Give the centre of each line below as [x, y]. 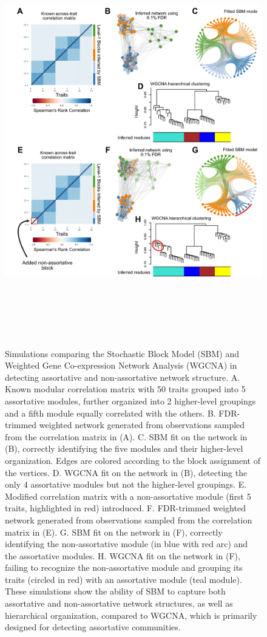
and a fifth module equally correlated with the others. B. [110, 413]
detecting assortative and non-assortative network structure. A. [123, 377]
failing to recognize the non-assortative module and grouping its [124, 567]
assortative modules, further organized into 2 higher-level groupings [130, 400]
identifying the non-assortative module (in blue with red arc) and [127, 544]
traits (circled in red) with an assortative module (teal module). [123, 579]
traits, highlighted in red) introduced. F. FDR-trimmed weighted [125, 508]
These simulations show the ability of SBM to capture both [115, 591]
